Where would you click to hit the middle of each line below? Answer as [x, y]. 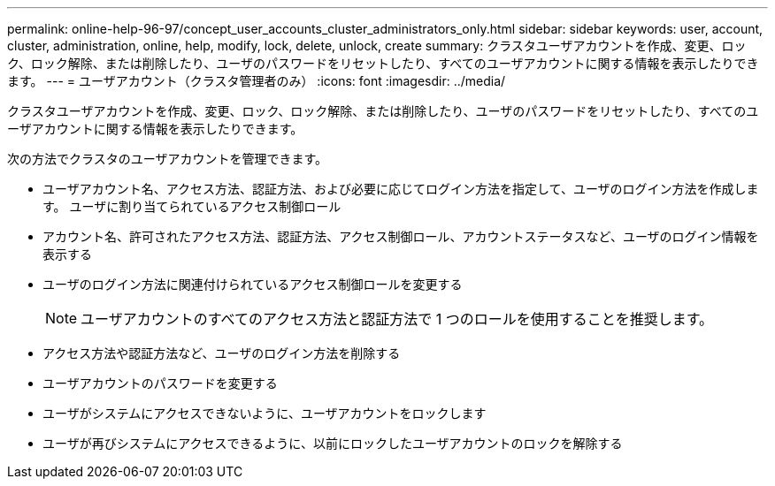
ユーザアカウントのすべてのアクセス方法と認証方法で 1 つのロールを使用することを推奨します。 [397, 319]
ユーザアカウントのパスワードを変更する [160, 383]
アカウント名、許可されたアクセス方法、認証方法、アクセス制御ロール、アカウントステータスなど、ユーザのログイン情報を [401, 236]
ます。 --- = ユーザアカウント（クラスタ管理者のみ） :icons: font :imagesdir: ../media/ [257, 81]
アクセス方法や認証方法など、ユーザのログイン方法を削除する [222, 353]
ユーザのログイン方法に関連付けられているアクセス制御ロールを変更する [253, 284]
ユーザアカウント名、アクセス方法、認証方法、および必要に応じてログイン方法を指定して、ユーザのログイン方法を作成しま [401, 189]
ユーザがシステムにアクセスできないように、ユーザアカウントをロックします [265, 413]
